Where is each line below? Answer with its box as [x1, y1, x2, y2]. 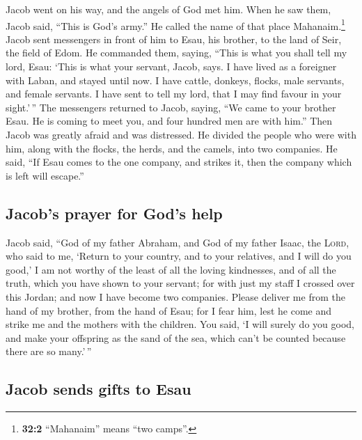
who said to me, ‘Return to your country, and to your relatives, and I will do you [6, 249, 352, 263]
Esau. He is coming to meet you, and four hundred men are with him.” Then [6, 113, 333, 128]
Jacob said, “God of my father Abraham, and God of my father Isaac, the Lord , [6, 235, 349, 249]
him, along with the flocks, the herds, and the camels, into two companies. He [6, 141, 338, 155]
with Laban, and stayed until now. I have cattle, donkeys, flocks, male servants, [6, 72, 345, 87]
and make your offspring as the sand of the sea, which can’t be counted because [6, 330, 346, 345]
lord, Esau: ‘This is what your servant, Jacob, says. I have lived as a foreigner [6, 59, 337, 74]
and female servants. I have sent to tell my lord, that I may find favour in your [6, 86, 342, 101]
